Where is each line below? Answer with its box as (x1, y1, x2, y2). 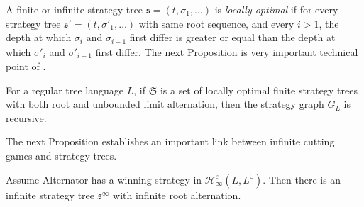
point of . (6, 59, 46, 74)
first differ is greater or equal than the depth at (129, 30, 336, 45)
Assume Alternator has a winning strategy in (6, 172, 202, 186)
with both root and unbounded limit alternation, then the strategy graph (6, 96, 324, 111)
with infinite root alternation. (113, 187, 241, 202)
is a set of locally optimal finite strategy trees (160, 82, 358, 97)
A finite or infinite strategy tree (6, 2, 143, 16)
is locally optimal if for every (214, 2, 338, 16)
